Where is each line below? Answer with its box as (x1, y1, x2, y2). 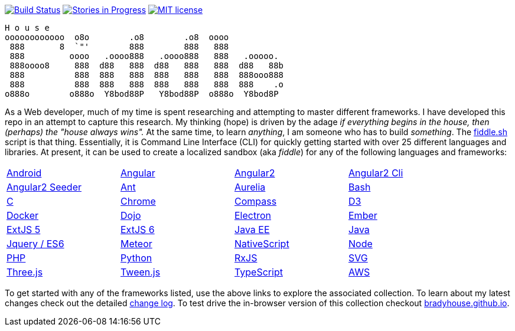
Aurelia (234, 181, 266, 193)
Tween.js (120, 266, 161, 278)
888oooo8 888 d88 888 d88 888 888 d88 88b (9, 61, 284, 70)
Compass (234, 195, 277, 207)
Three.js (6, 266, 43, 278)
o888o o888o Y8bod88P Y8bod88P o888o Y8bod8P (5, 89, 279, 99)
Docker (6, 209, 39, 221)
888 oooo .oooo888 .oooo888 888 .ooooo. (9, 51, 279, 61)
